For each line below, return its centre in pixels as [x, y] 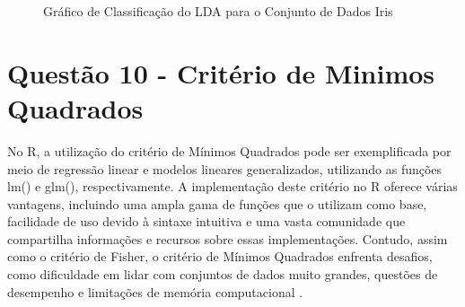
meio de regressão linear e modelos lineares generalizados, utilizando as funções [225, 168]
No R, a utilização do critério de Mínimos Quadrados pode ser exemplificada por [229, 150]
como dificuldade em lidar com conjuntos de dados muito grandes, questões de [223, 274]
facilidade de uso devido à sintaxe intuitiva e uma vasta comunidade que [206, 221]
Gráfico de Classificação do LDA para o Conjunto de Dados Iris [218, 11]
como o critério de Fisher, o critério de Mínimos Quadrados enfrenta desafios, [220, 256]
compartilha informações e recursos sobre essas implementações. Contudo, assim [228, 238]
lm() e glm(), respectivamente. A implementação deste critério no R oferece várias [232, 186]
